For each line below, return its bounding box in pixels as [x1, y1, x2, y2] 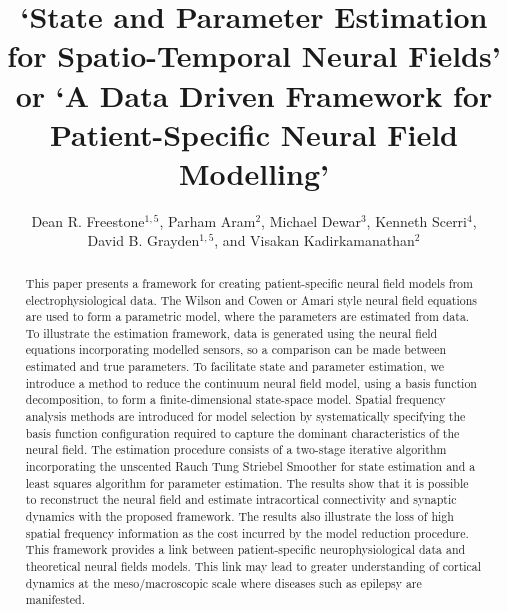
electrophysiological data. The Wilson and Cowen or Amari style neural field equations [25, 291, 478, 308]
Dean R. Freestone [31, 210, 145, 231]
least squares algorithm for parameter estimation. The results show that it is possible [25, 474, 469, 491]
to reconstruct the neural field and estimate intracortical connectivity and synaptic [25, 491, 457, 508]
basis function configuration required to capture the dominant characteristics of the [25, 424, 460, 441]
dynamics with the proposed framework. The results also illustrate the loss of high [25, 508, 454, 525]
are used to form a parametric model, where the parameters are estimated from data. [25, 308, 470, 325]
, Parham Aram [159, 210, 256, 231]
